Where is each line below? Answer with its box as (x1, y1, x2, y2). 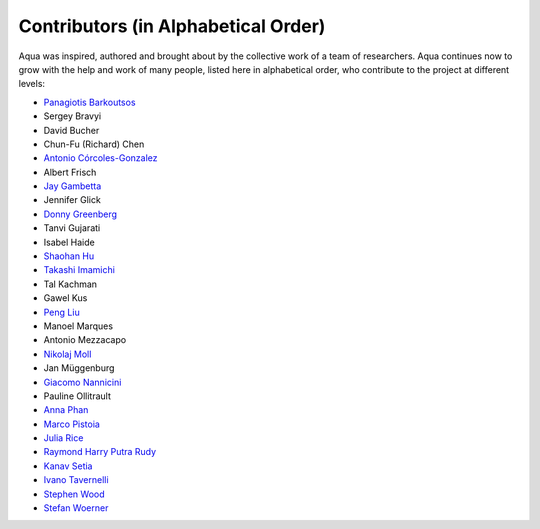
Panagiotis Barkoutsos (43, 96, 136, 108)
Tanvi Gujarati (43, 222, 101, 234)
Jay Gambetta (43, 180, 102, 192)
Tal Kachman (43, 278, 98, 290)
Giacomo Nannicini (43, 376, 122, 388)
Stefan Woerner (43, 502, 109, 514)
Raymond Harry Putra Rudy (43, 446, 157, 458)
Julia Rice (43, 432, 84, 444)
